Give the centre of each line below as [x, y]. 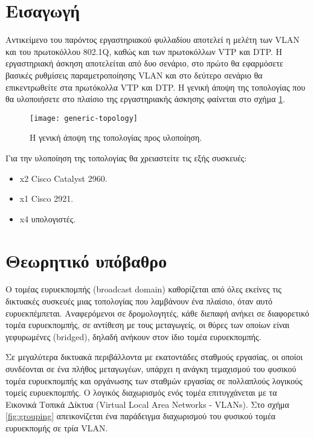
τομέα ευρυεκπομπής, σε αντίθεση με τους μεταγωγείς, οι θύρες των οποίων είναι [148, 325]
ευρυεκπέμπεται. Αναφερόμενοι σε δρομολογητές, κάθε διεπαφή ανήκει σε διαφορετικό [158, 313]
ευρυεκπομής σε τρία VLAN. [57, 427]
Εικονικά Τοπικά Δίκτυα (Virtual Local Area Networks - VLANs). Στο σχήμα [147, 404]
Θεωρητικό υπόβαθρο [86, 260]
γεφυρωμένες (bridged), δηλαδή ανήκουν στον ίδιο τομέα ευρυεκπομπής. [133, 336]
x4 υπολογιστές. [48, 218]
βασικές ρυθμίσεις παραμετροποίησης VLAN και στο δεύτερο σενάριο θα [134, 75]
